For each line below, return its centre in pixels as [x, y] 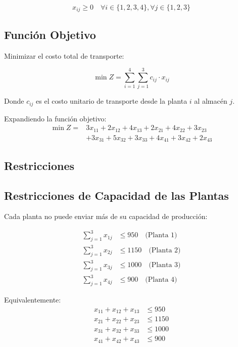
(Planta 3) [165, 265]
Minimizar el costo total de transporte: [64, 55]
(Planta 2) [165, 250]
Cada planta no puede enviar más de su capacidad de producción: [106, 216]
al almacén [211, 101]
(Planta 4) [161, 280]
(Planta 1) [161, 235]
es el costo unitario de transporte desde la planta [112, 101]
